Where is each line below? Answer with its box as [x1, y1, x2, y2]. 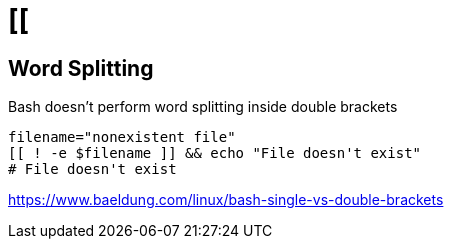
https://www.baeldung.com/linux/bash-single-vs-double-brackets [8, 191, 444, 209]
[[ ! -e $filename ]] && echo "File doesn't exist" [8, 145, 422, 162]
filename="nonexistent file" [8, 129, 236, 146]
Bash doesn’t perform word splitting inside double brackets [8, 98, 398, 116]
